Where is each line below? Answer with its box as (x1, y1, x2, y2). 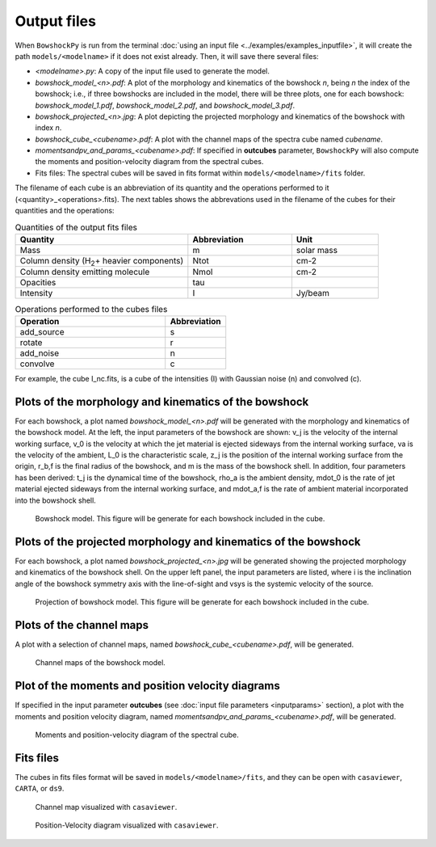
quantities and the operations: (15, 206, 115, 216)
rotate (19, 337, 43, 348)
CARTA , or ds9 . (15, 784, 65, 794)
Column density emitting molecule (19, 266, 150, 277)
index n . (35, 123, 62, 133)
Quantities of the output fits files (15, 221, 137, 233)
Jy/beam (296, 287, 330, 298)
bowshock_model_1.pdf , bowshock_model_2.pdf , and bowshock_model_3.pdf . (35, 100, 295, 110)
